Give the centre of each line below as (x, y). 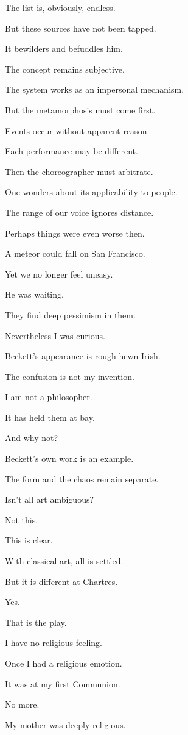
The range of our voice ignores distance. (79, 212)
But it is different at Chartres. (61, 581)
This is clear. (29, 540)
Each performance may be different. (71, 151)
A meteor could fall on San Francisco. (75, 253)
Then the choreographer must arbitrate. (79, 171)
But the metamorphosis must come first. (80, 109)
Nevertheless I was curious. (55, 335)
